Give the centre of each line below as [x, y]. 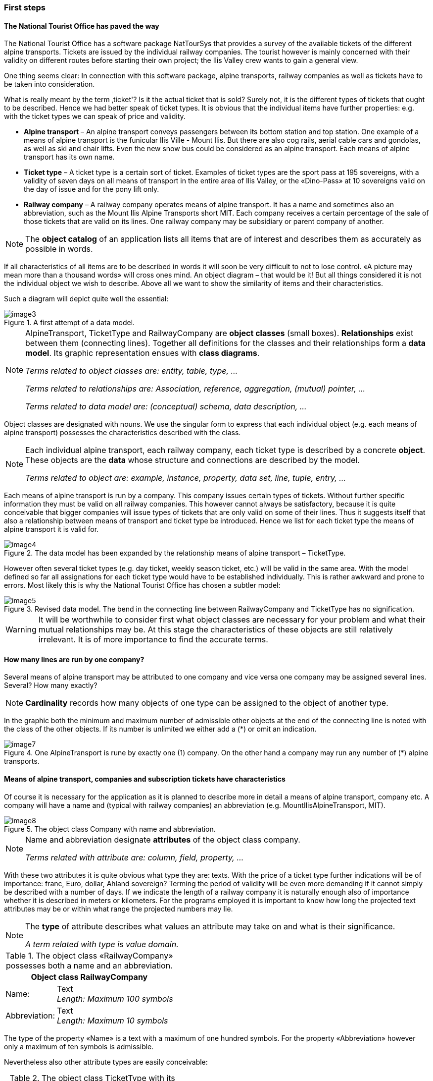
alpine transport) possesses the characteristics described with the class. [122, 433]
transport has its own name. [69, 157]
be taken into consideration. [49, 84]
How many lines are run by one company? [74, 659]
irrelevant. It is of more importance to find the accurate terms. [153, 640]
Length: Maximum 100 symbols [115, 998]
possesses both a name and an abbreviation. [89, 965]
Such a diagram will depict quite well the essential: [86, 299]
